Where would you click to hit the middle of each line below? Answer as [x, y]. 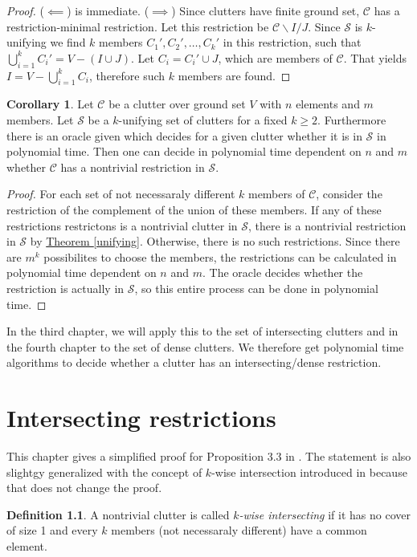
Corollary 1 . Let [50, 104]
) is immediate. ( [108, 10]
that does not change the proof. [84, 488]
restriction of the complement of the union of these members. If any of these [194, 209]
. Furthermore [352, 119]
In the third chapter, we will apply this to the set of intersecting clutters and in [202, 331]
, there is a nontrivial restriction [327, 225]
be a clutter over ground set [177, 104]
